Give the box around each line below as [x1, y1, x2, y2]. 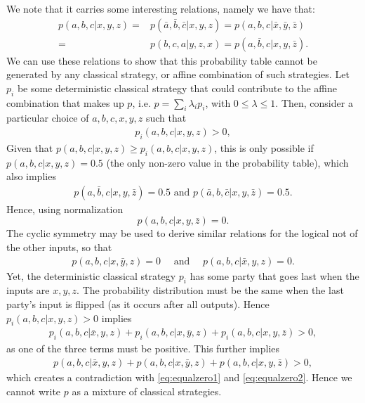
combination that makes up [6, 95, 124, 110]
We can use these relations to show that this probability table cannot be [6, 53, 318, 68]
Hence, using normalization [6, 201, 124, 216]
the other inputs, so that [6, 240, 112, 255]
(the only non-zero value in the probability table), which [106, 155, 349, 169]
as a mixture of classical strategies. [72, 383, 222, 398]
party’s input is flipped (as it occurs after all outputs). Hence [6, 297, 270, 312]
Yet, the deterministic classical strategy [6, 268, 176, 283]
